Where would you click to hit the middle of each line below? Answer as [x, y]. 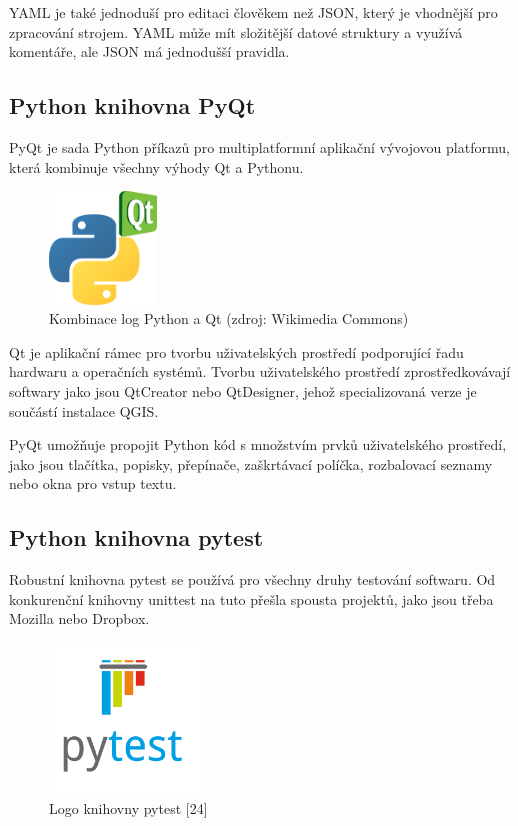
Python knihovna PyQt [132, 105]
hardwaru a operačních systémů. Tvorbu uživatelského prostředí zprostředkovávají [260, 371]
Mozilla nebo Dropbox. [79, 618]
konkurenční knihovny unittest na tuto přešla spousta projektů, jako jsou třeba [251, 598]
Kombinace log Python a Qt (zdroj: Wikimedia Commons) [229, 318]
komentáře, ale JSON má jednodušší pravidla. [149, 51]
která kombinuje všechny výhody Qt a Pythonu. [156, 166]
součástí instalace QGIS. [84, 410]
